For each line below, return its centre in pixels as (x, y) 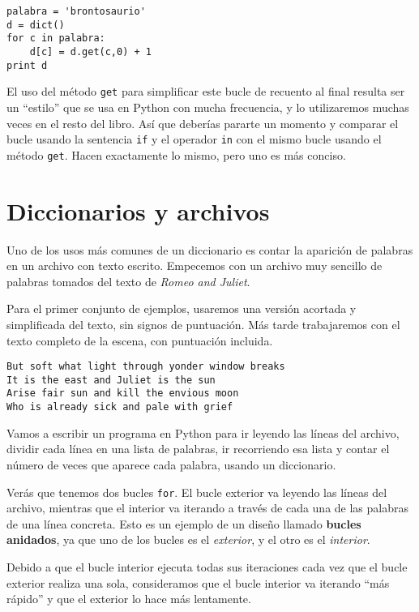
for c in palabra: (56, 39)
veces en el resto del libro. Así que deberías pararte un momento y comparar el (203, 123)
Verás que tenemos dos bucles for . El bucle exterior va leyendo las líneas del (197, 492)
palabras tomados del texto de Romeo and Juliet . (128, 281)
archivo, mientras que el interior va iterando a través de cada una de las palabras (208, 508)
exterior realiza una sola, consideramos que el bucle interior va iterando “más (198, 582)
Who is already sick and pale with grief (120, 407)
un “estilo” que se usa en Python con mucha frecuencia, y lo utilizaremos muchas (208, 107)
